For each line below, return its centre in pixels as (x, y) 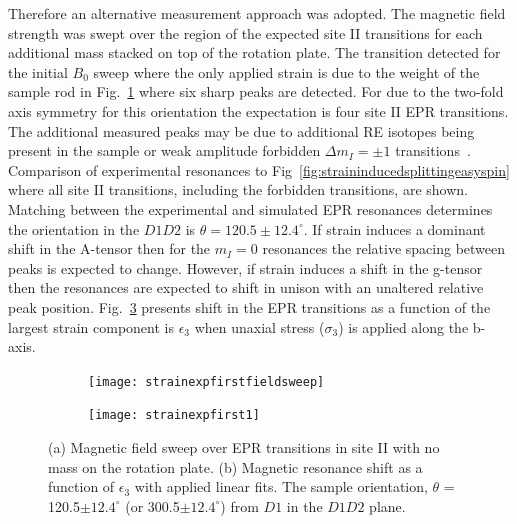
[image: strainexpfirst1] (174, 415)
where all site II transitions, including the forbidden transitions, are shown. (238, 189)
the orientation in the (74, 228)
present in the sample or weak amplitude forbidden (164, 150)
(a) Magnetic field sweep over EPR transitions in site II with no (244, 447)
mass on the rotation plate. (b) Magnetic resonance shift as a (235, 466)
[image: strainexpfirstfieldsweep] (206, 381)
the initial (38, 71)
